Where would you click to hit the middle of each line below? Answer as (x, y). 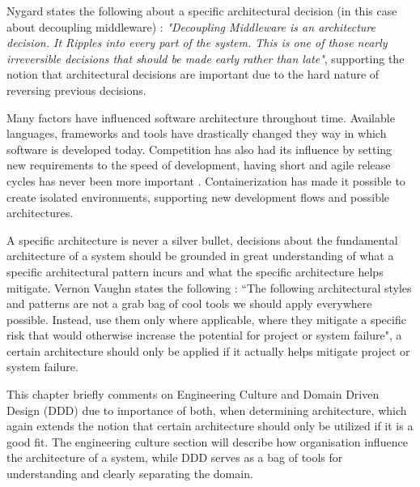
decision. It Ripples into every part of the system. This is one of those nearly (197, 43)
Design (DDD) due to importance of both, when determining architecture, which (207, 410)
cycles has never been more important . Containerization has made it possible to (206, 180)
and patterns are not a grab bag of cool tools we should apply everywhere (189, 303)
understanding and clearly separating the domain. (130, 474)
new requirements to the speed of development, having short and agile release (199, 165)
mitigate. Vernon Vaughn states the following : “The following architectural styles (209, 287)
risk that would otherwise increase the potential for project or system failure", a (204, 335)
